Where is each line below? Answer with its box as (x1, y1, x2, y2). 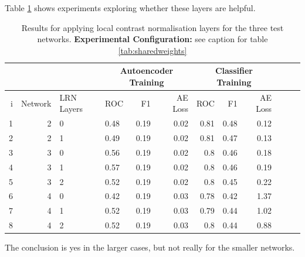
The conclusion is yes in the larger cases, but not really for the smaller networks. (5, 241, 295, 253)
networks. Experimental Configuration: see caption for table (37, 33, 268, 45)
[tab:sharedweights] (118, 44, 187, 56)
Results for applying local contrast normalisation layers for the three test (21, 21, 284, 33)
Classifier (215, 64, 253, 77)
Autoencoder (120, 64, 174, 77)
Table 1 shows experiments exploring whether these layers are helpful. (5, 2, 256, 13)
